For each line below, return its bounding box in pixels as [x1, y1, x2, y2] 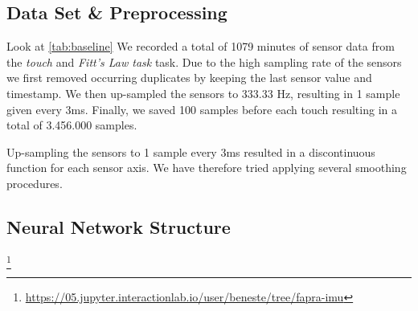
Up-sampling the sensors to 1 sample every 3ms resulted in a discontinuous [6, 143, 375, 160]
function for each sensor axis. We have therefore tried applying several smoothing [6, 159, 407, 176]
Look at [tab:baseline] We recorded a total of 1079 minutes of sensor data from [6, 38, 395, 55]
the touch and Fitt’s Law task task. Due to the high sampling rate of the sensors [6, 53, 402, 70]
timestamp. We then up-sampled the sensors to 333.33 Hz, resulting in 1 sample [6, 84, 400, 101]
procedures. [6, 174, 63, 191]
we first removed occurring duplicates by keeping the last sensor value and [6, 69, 372, 86]
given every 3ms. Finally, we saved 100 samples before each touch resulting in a [6, 100, 397, 117]
